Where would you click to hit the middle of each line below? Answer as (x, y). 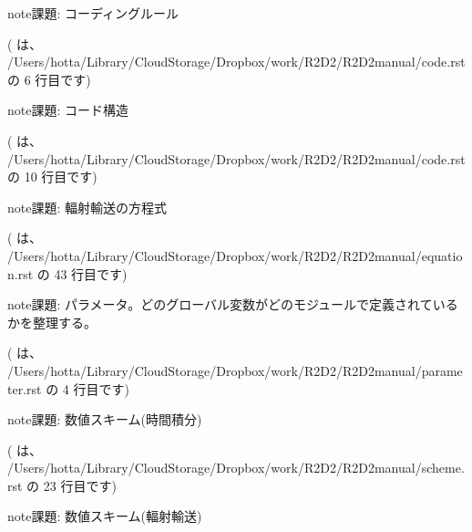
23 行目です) (80, 485)
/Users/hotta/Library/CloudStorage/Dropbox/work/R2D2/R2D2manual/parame (235, 370)
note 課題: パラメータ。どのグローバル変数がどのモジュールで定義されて (220, 304)
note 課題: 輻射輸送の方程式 (87, 207)
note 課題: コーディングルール (93, 13)
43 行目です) (91, 273)
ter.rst (25, 388)
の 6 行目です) (49, 79)
